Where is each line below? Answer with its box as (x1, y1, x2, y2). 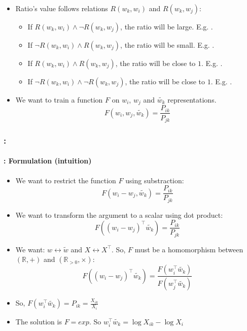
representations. (167, 94, 217, 105)
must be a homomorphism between (134, 244, 243, 254)
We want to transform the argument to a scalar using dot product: (15, 209, 223, 220)
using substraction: (125, 175, 184, 185)
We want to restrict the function (15, 175, 116, 185)
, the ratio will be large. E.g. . (120, 21, 213, 31)
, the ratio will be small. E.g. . (120, 40, 215, 50)
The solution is (15, 316, 62, 326)
